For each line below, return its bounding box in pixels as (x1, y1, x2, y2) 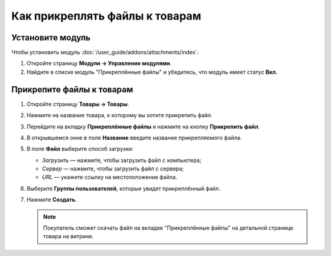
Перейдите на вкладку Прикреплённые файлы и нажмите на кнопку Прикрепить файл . (26, 123, 260, 130)
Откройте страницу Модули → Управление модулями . (26, 60, 172, 67)
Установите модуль (11, 32, 91, 43)
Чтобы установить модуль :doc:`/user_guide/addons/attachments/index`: (11, 49, 199, 56)
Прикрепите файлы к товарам (11, 84, 134, 95)
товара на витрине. (43, 233, 94, 240)
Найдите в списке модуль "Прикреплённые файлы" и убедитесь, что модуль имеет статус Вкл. (26, 68, 278, 76)
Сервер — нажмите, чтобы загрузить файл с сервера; (42, 165, 184, 172)
